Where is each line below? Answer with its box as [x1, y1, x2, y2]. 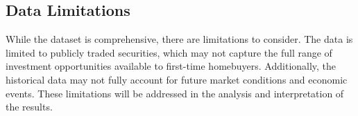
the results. [6, 99, 53, 114]
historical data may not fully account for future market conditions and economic [6, 72, 348, 86]
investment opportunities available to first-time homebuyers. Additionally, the [6, 59, 336, 73]
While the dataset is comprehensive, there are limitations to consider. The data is [6, 32, 353, 46]
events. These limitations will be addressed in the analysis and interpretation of [6, 86, 344, 100]
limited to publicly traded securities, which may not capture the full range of [6, 45, 332, 59]
